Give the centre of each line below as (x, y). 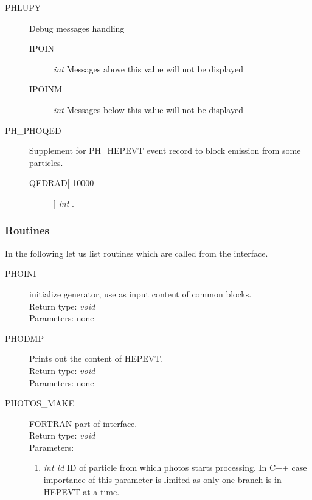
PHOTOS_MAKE (40, 403)
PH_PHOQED (33, 130)
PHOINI (21, 273)
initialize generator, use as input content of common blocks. (140, 293)
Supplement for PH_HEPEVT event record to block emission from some (165, 151)
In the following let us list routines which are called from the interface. (137, 253)
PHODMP (24, 338)
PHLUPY (23, 7)
